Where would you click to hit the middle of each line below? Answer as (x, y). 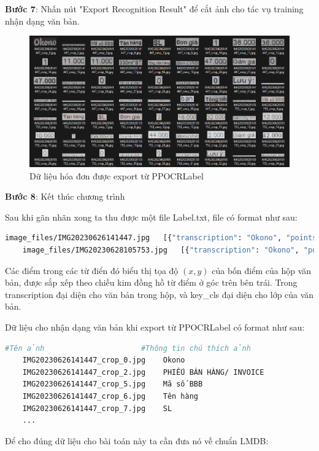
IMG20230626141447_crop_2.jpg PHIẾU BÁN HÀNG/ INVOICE (143, 372)
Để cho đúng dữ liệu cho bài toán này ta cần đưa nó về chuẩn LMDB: (137, 440)
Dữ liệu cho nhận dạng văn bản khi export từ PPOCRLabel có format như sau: (155, 327)
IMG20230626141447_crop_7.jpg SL (97, 408)
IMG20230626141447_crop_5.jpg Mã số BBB (113, 384)
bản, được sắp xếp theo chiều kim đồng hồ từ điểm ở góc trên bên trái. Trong (151, 282)
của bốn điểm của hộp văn (262, 270)
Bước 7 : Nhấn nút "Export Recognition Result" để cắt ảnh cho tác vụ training (154, 9)
